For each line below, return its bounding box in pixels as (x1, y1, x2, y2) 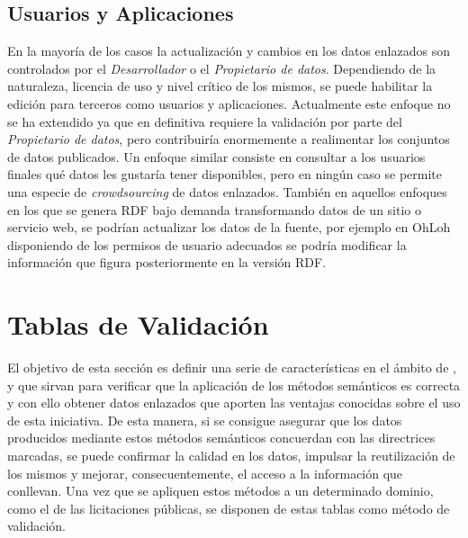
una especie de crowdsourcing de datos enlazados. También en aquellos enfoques (7, 182, 447, 201)
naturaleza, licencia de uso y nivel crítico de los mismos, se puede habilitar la (7, 76, 433, 95)
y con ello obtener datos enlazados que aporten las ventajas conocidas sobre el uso (7, 393, 461, 412)
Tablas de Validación (7, 306, 269, 343)
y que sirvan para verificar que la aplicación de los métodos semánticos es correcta (7, 375, 461, 394)
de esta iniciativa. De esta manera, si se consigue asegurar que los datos (7, 410, 402, 429)
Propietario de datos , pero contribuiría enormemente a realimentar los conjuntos (7, 130, 450, 148)
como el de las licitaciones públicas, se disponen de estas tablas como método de (7, 498, 450, 517)
